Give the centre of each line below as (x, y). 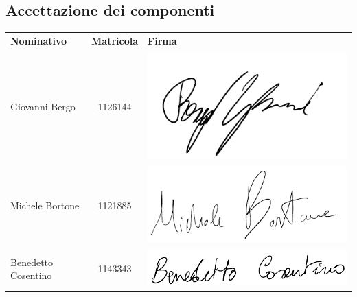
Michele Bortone (45, 205)
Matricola (115, 40)
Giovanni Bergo (43, 106)
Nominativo (39, 40)
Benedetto (32, 262)
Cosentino (31, 275)
